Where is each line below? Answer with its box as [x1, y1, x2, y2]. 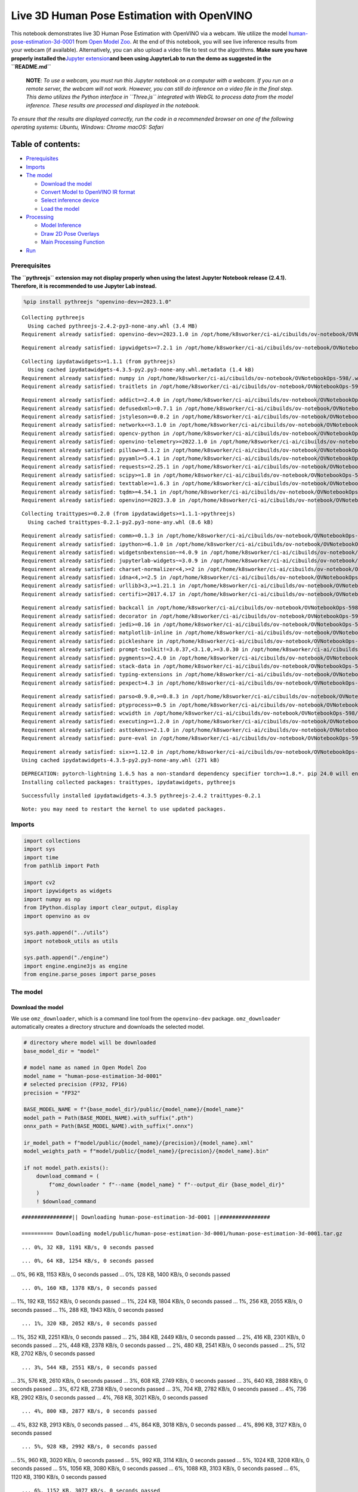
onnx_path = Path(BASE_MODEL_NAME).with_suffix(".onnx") [23, 1123, 194, 1130]
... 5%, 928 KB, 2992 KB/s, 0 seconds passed [21, 1443, 158, 1450]
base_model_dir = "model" [23, 1047, 100, 1055]
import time [23, 854, 59, 861]
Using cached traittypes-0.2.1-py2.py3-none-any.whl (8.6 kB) [27, 519, 214, 525]
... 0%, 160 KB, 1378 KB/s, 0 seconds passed [21, 1284, 158, 1291]
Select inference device [41, 197, 100, 204]
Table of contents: [11, 139, 81, 149]
